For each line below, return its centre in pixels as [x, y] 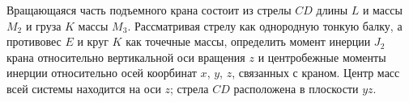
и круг [93, 41]
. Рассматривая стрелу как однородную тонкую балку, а [265, 25]
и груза [43, 25]
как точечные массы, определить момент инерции [248, 41]
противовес [34, 41]
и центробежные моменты [322, 57]
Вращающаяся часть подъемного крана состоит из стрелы [149, 10]
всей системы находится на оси [84, 88]
